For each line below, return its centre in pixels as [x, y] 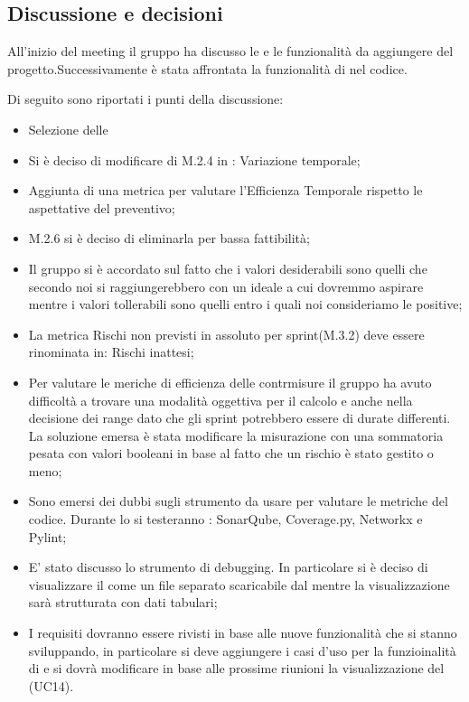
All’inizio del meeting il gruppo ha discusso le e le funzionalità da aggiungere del [230, 51]
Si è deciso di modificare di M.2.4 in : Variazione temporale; [194, 159]
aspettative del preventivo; [102, 207]
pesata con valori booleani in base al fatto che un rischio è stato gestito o [231, 453]
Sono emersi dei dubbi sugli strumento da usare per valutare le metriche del [238, 501]
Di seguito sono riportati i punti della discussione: [145, 99]
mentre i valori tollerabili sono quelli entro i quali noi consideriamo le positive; [245, 304]
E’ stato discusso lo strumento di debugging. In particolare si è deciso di [228, 567]
